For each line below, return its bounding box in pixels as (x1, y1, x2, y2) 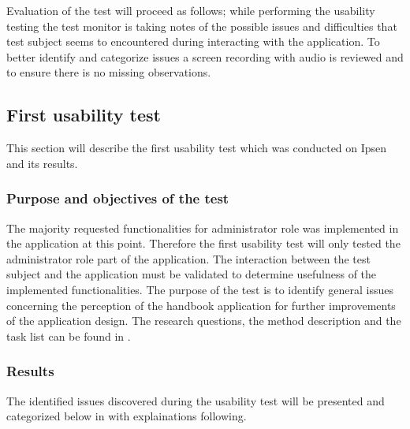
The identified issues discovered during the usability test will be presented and (6, 392, 385, 408)
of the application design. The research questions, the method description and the (6, 312, 401, 329)
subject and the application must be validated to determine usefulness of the (6, 266, 377, 282)
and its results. (6, 155, 78, 171)
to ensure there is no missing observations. (6, 64, 211, 80)
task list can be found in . (6, 327, 131, 344)
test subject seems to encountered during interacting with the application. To (6, 33, 380, 50)
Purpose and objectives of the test (6, 188, 229, 208)
